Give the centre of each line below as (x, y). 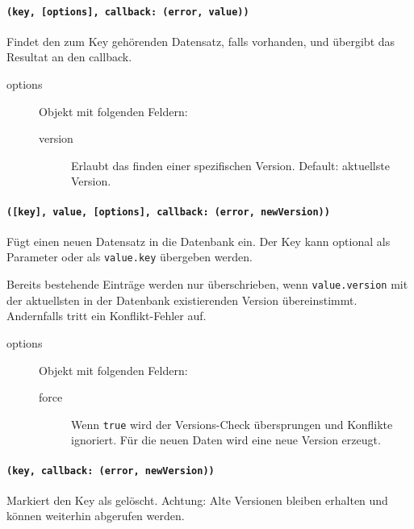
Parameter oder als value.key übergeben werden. (130, 257)
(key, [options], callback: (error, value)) (128, 12)
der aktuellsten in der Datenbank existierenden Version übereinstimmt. (182, 300)
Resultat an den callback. (69, 57)
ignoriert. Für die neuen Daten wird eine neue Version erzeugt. (226, 440)
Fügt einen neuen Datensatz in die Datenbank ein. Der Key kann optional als (199, 241)
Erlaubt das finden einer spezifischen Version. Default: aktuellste (230, 165)
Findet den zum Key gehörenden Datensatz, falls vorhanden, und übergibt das (201, 41)
